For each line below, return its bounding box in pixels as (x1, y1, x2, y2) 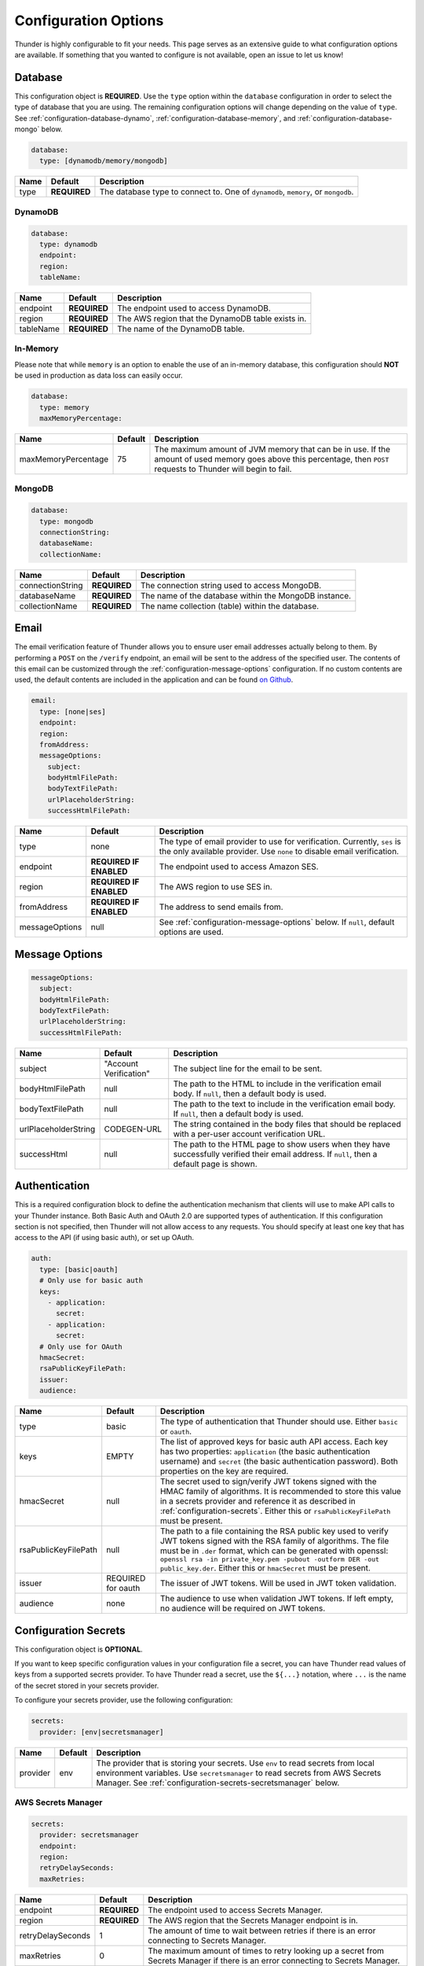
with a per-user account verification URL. (173, 1128, 326, 1139)
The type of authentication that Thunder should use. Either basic (159, 1416, 398, 1427)
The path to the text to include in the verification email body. (173, 1098, 396, 1109)
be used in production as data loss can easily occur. (14, 370, 184, 381)
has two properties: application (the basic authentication (159, 1446, 371, 1457)
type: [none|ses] (39, 707, 106, 716)
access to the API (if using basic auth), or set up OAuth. (14, 1233, 195, 1243)
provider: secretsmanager (39, 1831, 139, 1839)
